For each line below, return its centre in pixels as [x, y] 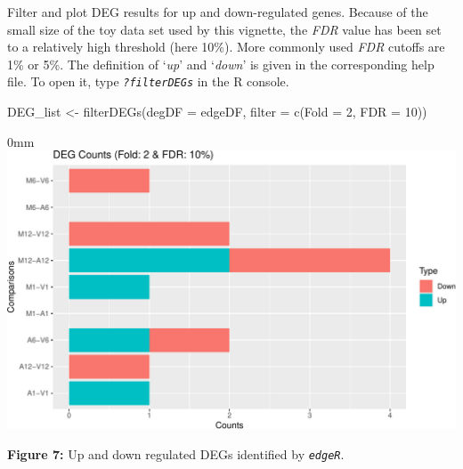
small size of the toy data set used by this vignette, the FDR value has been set [224, 29]
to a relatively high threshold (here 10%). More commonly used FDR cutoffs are [226, 47]
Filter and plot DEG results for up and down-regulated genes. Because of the [218, 12]
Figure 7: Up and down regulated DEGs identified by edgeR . [176, 453]
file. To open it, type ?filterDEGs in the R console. [148, 81]
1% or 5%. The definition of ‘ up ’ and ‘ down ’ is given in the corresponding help [221, 64]
